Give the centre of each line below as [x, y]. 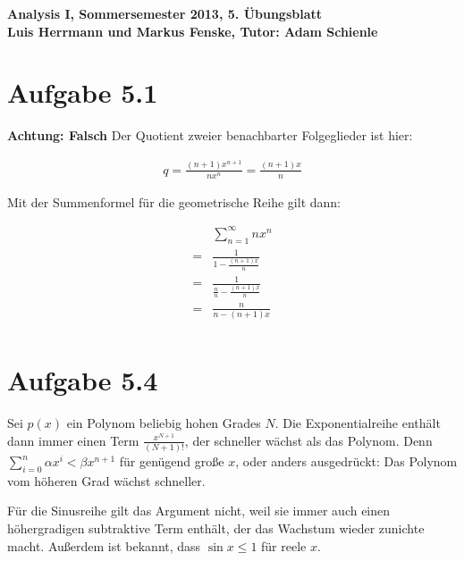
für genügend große [172, 461]
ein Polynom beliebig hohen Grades [164, 423]
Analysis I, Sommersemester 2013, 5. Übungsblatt [165, 13]
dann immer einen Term [73, 440]
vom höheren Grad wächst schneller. [106, 480]
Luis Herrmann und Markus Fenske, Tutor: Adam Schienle [193, 31]
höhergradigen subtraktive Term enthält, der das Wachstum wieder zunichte [216, 528]
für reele [284, 545]
